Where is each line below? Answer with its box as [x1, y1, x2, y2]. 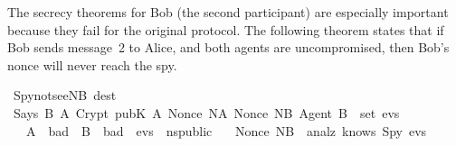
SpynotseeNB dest [13, 86, 117, 105]
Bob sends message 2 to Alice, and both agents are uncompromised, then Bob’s [7, 38, 450, 57]
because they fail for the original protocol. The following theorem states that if [7, 20, 444, 39]
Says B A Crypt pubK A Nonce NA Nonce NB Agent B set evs [13, 103, 400, 122]
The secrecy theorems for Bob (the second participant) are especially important [7, 3, 449, 21]
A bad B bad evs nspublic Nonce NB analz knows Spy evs [25, 121, 427, 140]
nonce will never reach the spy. [7, 55, 177, 74]
